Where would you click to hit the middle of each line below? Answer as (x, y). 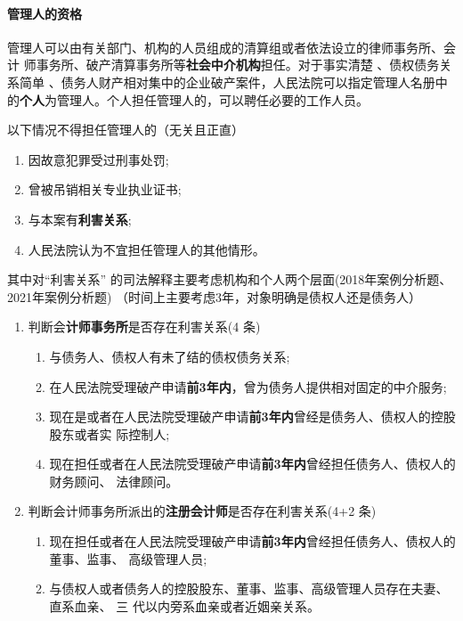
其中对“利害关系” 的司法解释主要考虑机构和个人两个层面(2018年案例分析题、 (230, 279)
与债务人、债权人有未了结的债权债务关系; (170, 356)
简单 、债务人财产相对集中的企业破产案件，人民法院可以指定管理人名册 (227, 82)
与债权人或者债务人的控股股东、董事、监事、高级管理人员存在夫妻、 (249, 588)
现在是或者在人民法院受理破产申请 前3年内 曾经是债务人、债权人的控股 (252, 417)
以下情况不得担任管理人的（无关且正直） (126, 130)
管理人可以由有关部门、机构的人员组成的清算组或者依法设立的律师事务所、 (225, 47)
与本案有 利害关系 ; (80, 219)
